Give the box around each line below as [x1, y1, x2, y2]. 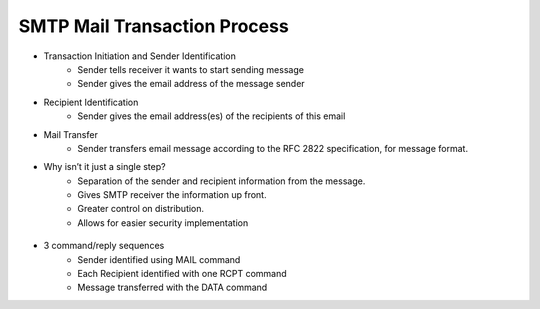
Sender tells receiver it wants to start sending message [77, 63, 305, 75]
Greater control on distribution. [77, 203, 205, 215]
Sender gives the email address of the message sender [77, 78, 305, 90]
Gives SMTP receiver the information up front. [77, 189, 267, 201]
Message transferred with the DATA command [77, 281, 268, 294]
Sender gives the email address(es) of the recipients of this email [77, 110, 346, 122]
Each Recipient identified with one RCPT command [77, 268, 287, 280]
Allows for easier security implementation [77, 216, 249, 229]
